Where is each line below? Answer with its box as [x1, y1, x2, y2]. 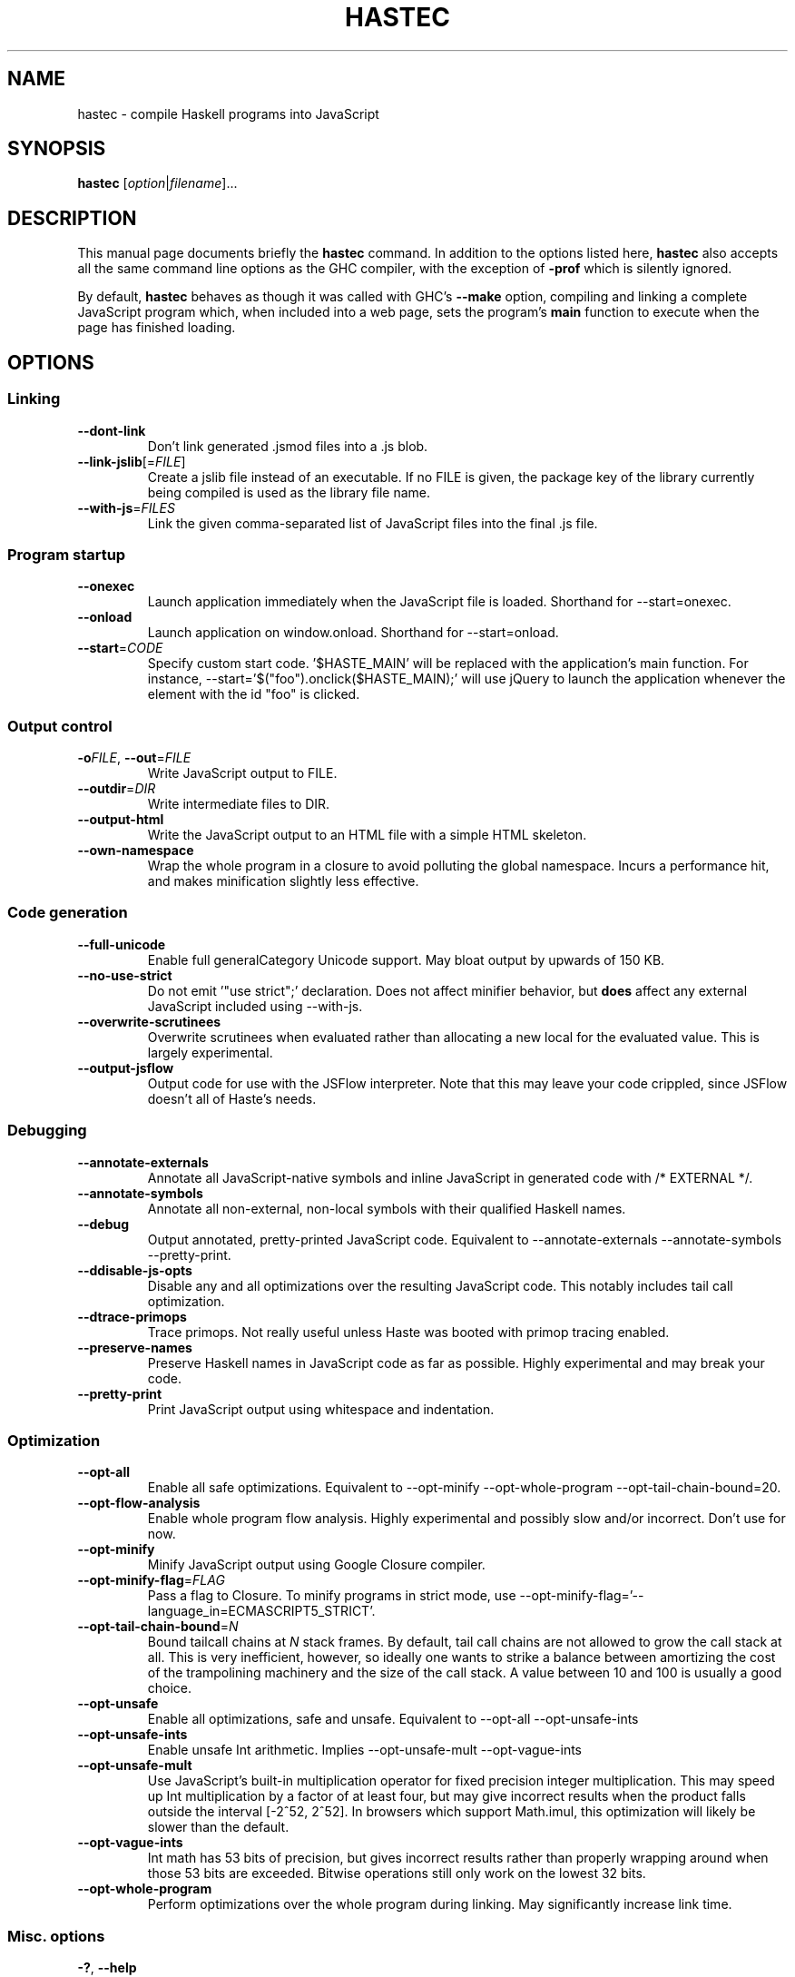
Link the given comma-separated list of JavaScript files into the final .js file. [147, 515, 598, 531]
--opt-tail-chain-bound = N [77, 1618, 239, 1635]
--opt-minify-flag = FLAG [77, 1572, 225, 1588]
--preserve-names [77, 1339, 192, 1355]
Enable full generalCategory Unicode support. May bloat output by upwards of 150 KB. [147, 951, 665, 968]
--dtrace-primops [77, 1308, 187, 1324]
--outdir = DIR [77, 781, 156, 796]
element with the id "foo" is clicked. [147, 686, 360, 703]
